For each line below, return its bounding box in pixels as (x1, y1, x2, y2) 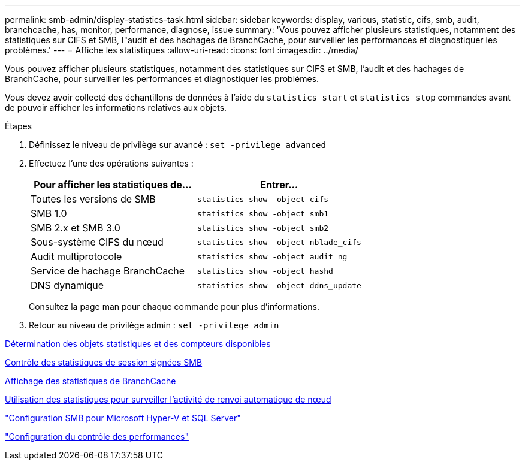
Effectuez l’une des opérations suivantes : (29, 158, 194, 168)
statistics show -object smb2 (197, 223, 329, 232)
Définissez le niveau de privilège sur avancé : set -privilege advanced (29, 140, 326, 150)
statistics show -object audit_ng (197, 252, 348, 261)
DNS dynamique (31, 279, 104, 291)
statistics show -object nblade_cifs (197, 237, 361, 247)
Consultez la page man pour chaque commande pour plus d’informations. (29, 301, 320, 312)
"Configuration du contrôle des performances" (5, 431, 189, 442)
